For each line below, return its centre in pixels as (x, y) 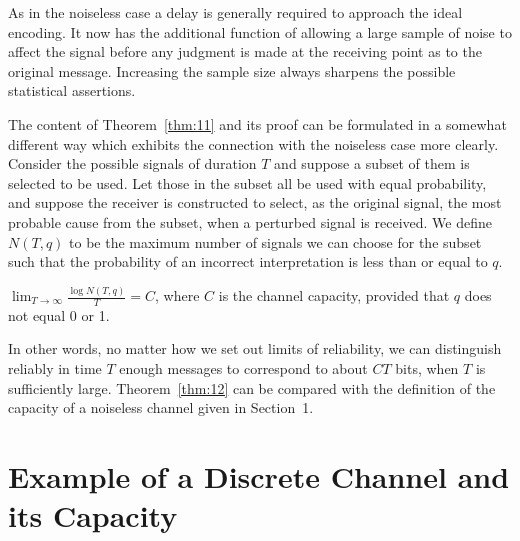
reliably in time (55, 368)
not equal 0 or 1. (59, 314)
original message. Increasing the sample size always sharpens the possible (232, 70)
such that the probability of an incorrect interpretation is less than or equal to (248, 261)
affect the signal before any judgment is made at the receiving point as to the (245, 51)
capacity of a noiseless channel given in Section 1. (161, 407)
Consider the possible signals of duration (132, 163)
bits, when (427, 368)
